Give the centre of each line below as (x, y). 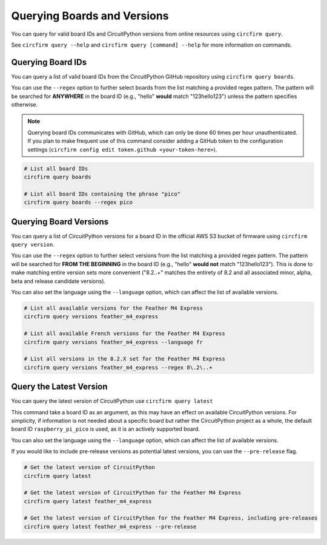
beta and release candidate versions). (58, 281)
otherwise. (25, 105)
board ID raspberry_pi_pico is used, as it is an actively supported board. (105, 429)
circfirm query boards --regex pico (78, 202)
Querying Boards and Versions (90, 16)
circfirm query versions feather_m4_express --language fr (113, 342)
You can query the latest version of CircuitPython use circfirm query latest (112, 401)
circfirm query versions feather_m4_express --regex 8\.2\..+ (118, 367)
